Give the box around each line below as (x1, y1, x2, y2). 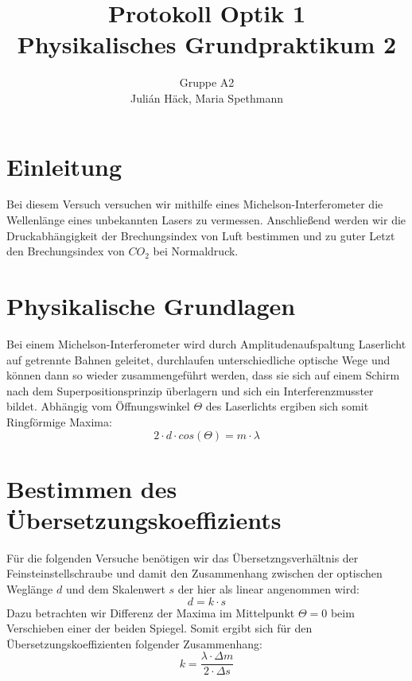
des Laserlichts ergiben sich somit (205, 398, 369, 414)
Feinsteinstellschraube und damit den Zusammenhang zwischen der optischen (6, 565, 383, 582)
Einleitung (6, 150, 122, 182)
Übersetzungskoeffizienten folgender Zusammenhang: (6, 635, 262, 652)
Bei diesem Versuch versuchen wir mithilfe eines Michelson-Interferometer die (6, 196, 383, 212)
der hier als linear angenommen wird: (177, 581, 360, 597)
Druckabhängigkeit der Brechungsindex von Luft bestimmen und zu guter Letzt (6, 227, 395, 243)
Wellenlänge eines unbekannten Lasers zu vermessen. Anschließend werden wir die (6, 212, 406, 228)
